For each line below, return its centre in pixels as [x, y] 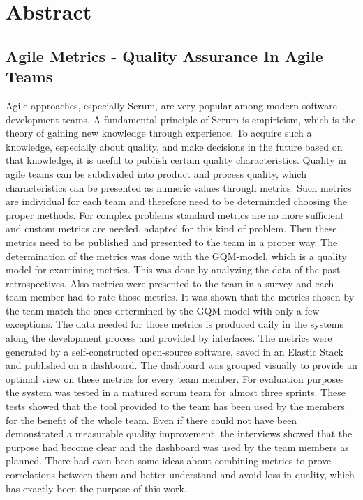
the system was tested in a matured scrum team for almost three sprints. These [176, 392]
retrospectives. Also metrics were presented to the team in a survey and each [170, 283]
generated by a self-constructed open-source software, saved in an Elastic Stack [175, 351]
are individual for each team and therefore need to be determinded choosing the [177, 201]
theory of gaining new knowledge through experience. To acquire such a [159, 133]
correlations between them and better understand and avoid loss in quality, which [180, 474]
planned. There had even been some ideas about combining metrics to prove [169, 461]
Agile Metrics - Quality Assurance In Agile [164, 55]
